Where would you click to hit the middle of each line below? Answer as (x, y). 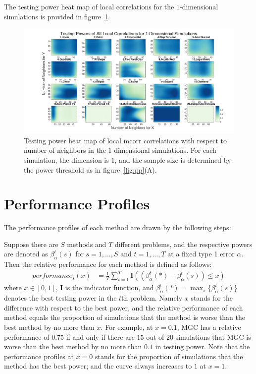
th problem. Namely (152, 298)
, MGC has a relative (209, 327)
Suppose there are (31, 244)
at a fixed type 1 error (201, 254)
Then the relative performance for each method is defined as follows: (108, 264)
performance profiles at (39, 356)
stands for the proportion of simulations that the (169, 356)
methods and (87, 244)
